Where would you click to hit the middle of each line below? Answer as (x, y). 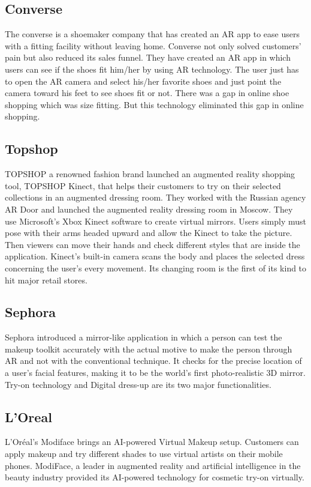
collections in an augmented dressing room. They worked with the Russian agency (155, 197)
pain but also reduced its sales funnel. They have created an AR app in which (148, 57)
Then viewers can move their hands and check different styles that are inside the (153, 244)
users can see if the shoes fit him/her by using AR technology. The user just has (152, 69)
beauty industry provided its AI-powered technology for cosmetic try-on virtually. (155, 477)
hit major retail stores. (46, 280)
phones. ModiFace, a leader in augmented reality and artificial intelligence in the (153, 465)
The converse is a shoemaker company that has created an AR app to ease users (152, 34)
